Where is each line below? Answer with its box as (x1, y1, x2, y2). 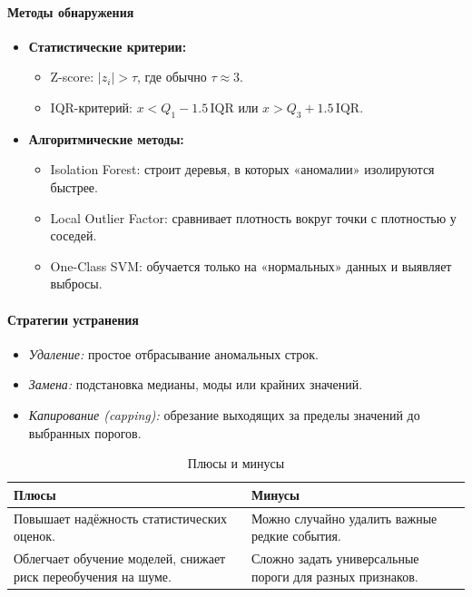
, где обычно (137, 67, 207, 86)
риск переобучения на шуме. (14, 566, 172, 585)
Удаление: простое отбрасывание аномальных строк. (28, 344, 320, 363)
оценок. (14, 526, 55, 545)
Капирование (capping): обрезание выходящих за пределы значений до (28, 405, 420, 424)
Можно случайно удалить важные (251, 508, 438, 527)
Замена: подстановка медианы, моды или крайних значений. (28, 375, 363, 394)
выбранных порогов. (28, 423, 142, 442)
